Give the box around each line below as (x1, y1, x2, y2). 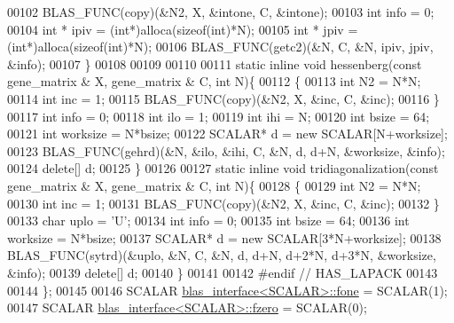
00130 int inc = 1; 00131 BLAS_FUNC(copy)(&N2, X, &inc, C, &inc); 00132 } (7, 193, 440, 212)
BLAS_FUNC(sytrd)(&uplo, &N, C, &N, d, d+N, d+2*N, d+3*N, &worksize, (7, 246, 436, 264)
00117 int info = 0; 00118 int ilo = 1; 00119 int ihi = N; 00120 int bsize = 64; (7, 106, 430, 125)
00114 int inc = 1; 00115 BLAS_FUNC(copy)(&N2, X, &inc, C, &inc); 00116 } (7, 89, 440, 107)
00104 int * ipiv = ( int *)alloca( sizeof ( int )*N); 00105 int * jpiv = (7, 20, 358, 38)
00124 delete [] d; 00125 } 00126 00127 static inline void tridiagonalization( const (7, 159, 439, 177)
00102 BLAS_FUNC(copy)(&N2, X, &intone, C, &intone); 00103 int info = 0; (7, 3, 434, 20)
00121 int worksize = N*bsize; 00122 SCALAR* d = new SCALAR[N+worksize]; (7, 124, 448, 143)
